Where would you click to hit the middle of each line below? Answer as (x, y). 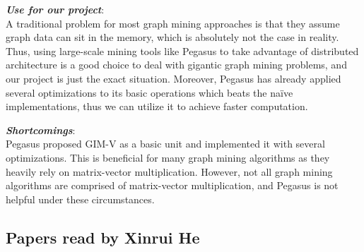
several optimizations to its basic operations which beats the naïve (149, 92)
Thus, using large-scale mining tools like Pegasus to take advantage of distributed (182, 50)
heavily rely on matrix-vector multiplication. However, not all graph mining (169, 171)
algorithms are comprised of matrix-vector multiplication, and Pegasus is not (172, 185)
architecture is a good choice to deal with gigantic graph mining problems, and (176, 65)
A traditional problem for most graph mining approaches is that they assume (173, 23)
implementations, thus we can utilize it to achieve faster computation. (157, 106)
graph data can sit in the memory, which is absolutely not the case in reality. (172, 37)
